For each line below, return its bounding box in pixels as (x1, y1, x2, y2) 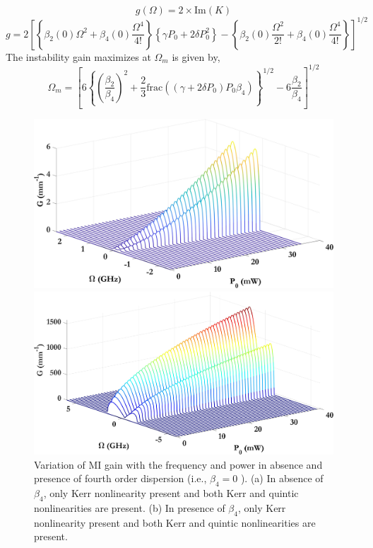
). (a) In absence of (240, 471, 324, 486)
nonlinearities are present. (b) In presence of (34, 500, 225, 515)
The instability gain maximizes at (6, 49, 151, 64)
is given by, (172, 49, 220, 64)
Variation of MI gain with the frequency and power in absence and (34, 457, 323, 472)
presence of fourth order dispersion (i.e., (34, 471, 207, 486)
